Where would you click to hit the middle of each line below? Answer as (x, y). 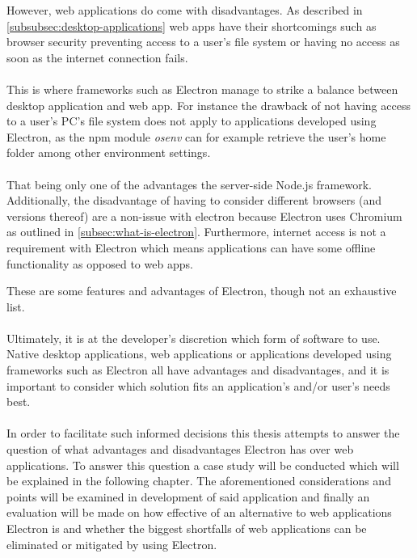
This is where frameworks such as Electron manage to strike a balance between (202, 89)
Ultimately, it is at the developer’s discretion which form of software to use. (194, 338)
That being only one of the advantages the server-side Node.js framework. (189, 184)
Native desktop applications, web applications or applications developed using (199, 354)
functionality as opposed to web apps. (100, 263)
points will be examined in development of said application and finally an (188, 496)
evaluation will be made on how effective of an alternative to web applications (199, 512)
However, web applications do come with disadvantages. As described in (185, 10)
